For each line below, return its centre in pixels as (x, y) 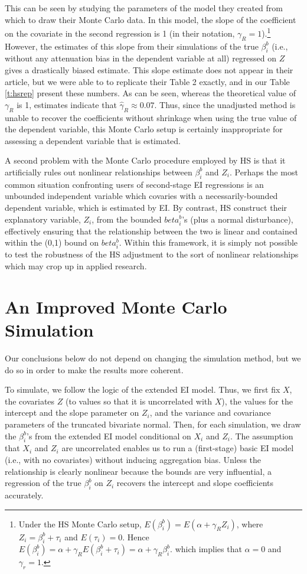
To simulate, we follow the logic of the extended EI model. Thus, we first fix (143, 389)
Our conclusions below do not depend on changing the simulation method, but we (153, 358)
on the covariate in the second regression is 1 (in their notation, (120, 33)
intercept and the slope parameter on (72, 412)
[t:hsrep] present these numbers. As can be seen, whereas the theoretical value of (151, 93)
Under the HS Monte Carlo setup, (80, 524)
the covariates (30, 401)
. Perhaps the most (264, 172)
